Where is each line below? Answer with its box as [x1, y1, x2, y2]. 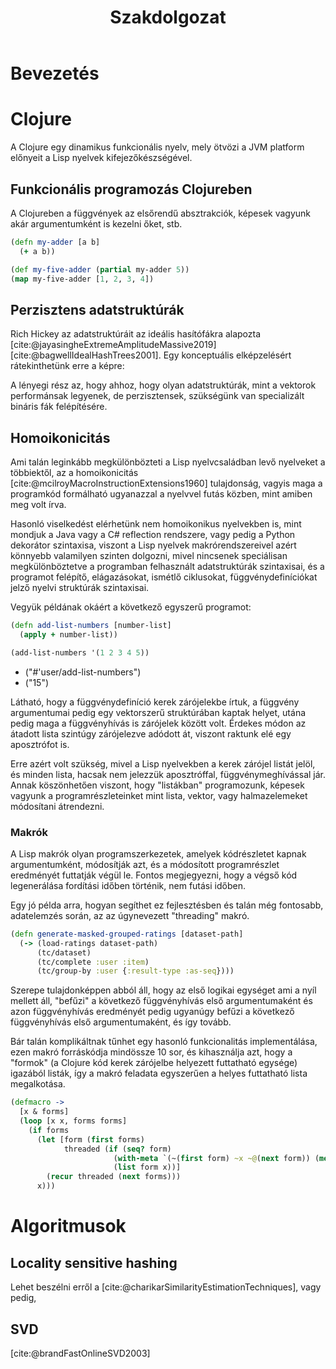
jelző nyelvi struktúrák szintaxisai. [10, 582, 150, 594]
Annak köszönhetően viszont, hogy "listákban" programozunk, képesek [10, 779, 305, 791]
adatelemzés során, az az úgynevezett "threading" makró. [10, 909, 250, 921]
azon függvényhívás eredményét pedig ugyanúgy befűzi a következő [10, 1006, 295, 1018]
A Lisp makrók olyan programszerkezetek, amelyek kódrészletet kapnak [10, 847, 307, 860]
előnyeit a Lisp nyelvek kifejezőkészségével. [10, 152, 193, 164]
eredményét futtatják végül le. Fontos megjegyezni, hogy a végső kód [10, 869, 298, 881]
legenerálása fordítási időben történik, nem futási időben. [10, 879, 246, 891]
